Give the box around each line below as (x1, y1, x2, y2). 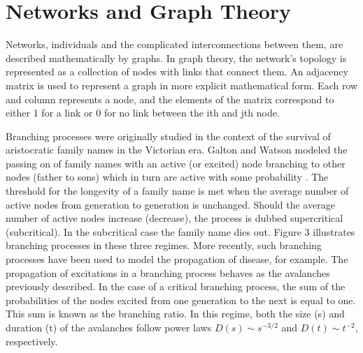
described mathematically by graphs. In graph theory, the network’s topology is (6, 50, 347, 65)
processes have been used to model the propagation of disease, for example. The (6, 252, 348, 266)
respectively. (6, 333, 58, 348)
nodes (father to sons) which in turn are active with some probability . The (6, 170, 329, 184)
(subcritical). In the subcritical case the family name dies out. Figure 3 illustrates (6, 224, 355, 239)
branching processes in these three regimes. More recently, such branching (6, 238, 322, 253)
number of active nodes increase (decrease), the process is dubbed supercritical (6, 211, 343, 225)
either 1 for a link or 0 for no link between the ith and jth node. (6, 105, 280, 120)
